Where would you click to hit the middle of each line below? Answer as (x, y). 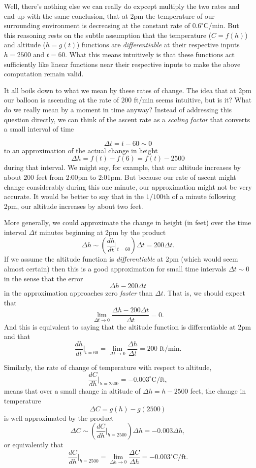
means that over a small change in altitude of (72, 391)
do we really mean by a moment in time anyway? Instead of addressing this (118, 109)
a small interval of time (39, 129)
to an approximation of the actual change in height (81, 150)
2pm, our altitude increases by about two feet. (74, 206)
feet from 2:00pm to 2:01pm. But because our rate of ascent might (136, 177)
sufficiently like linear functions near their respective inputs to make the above (122, 64)
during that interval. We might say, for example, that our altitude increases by (123, 167)
